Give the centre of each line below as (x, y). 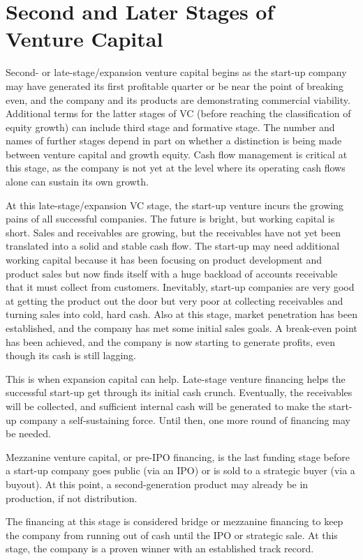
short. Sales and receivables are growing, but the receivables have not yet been (173, 232)
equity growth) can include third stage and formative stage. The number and (170, 127)
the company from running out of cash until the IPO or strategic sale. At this (172, 535)
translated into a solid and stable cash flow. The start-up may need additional (173, 246)
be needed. (28, 433)
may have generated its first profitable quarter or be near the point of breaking (175, 85)
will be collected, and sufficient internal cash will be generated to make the (166, 406)
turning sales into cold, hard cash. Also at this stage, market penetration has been (181, 314)
